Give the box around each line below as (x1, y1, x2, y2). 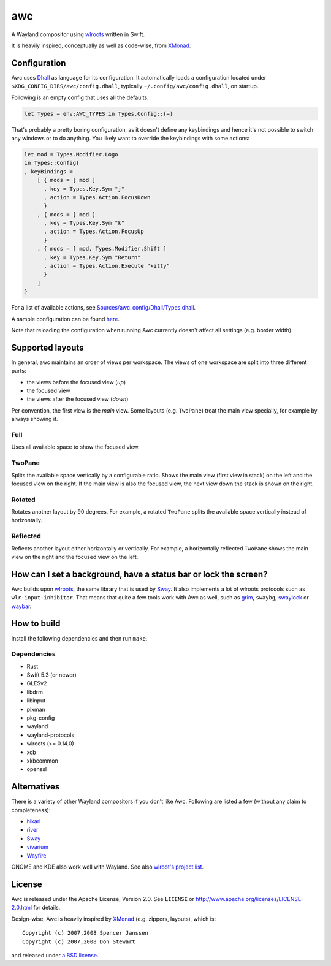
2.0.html (11, 904, 32, 911)
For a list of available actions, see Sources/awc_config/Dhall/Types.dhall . (11, 304, 196, 311)
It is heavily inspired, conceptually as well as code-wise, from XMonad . (11, 42, 191, 49)
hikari (26, 818, 41, 825)
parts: (11, 367, 26, 375)
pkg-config (26, 714, 55, 721)
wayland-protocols (26, 731, 75, 739)
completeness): (11, 806, 51, 813)
